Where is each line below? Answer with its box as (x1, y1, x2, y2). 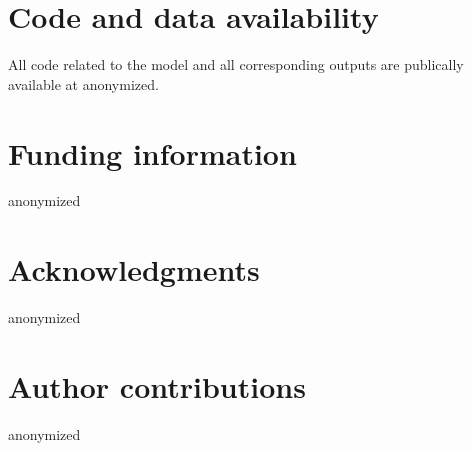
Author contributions (8, 365, 306, 406)
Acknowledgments (8, 249, 260, 290)
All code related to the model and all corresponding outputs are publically (8, 54, 464, 75)
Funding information (8, 132, 297, 173)
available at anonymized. (8, 73, 159, 94)
